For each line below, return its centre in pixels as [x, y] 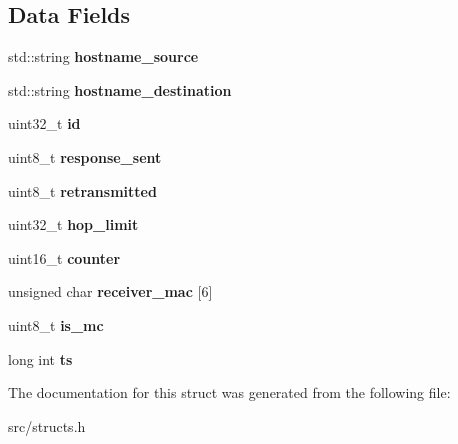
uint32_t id [44, 123]
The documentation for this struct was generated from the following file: [229, 392]
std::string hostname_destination [120, 89]
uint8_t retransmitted [82, 190]
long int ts [40, 358]
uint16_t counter [64, 257]
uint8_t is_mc [56, 324]
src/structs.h [47, 425]
